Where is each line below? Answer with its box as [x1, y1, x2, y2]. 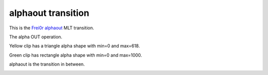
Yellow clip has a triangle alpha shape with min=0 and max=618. [9, 43, 140, 49]
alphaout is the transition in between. [9, 61, 85, 67]
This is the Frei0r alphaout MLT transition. [9, 25, 94, 31]
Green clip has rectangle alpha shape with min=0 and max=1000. [9, 52, 142, 58]
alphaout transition [9, 7, 89, 18]
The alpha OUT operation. [9, 34, 63, 40]
